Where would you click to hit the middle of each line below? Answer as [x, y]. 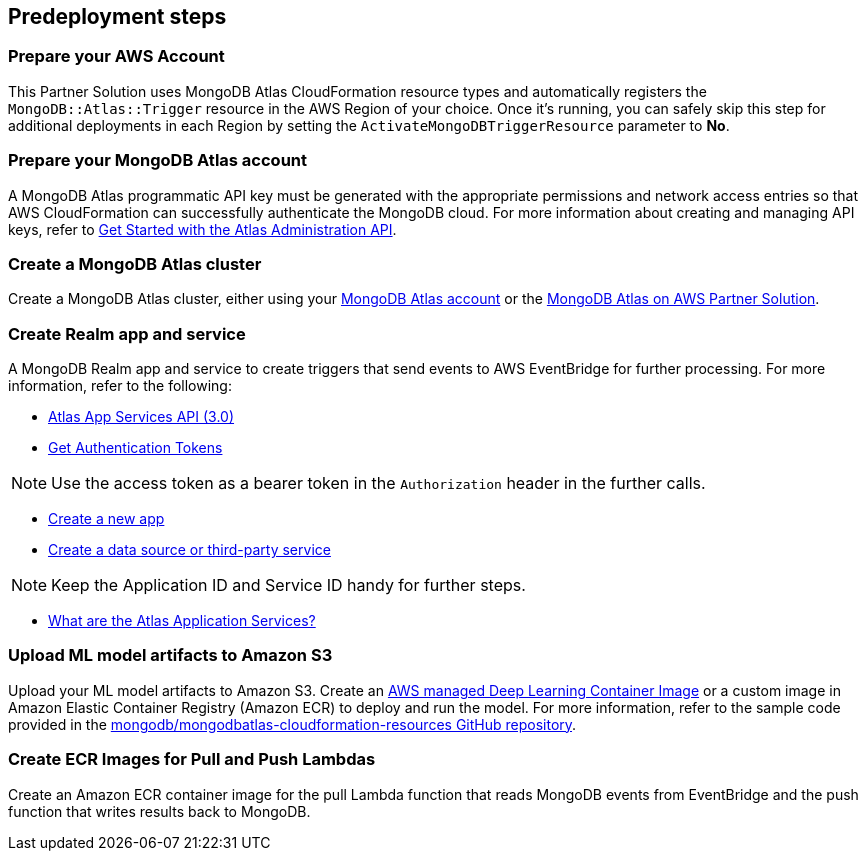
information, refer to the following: [120, 386]
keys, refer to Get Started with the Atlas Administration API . [202, 229]
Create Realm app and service [127, 333]
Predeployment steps [117, 16]
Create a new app [106, 519]
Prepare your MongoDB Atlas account [158, 160]
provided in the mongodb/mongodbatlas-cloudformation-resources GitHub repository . [292, 724]
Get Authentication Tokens [135, 448]
